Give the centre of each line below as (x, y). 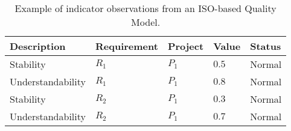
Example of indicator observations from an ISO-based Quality (145, 8)
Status (266, 46)
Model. (146, 22)
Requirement (126, 46)
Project (186, 46)
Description (38, 46)
